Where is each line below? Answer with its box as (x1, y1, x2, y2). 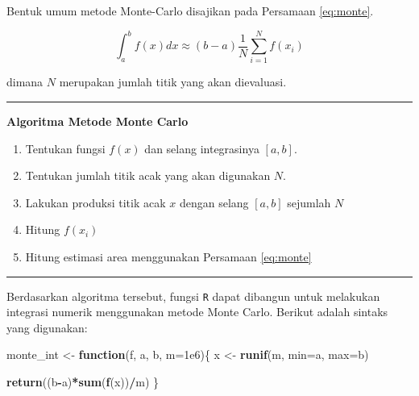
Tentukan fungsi (25, 140, 106, 156)
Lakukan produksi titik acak (25, 194, 166, 211)
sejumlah (287, 194, 331, 211)
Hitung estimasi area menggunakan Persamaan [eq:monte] (25, 248, 312, 265)
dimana (6, 73, 44, 90)
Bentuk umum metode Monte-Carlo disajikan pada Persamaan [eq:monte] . (6, 2, 374, 19)
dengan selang (179, 194, 249, 211)
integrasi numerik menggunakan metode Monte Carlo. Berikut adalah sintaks (6, 303, 388, 320)
